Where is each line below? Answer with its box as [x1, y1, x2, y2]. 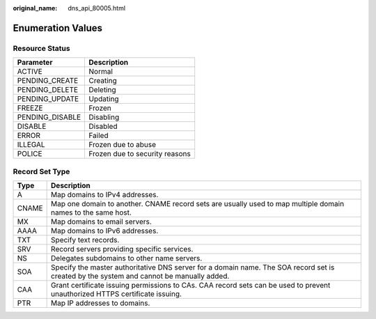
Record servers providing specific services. [51, 244, 194, 254]
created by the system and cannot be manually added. [51, 271, 230, 281]
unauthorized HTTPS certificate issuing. [51, 289, 182, 299]
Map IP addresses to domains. [51, 298, 150, 308]
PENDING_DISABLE [17, 112, 81, 122]
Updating [88, 94, 119, 104]
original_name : [13, 4, 58, 12]
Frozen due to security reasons [88, 149, 191, 159]
